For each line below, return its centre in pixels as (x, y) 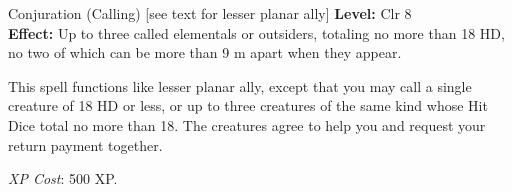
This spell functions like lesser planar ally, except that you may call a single (240, 85)
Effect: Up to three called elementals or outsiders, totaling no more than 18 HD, (256, 32)
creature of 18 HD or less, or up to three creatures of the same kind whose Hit (248, 105)
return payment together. (85, 144)
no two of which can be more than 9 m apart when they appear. (205, 52)
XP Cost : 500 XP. (63, 178)
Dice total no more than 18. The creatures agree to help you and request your (247, 124)
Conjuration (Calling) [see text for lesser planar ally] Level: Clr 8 (210, 13)
